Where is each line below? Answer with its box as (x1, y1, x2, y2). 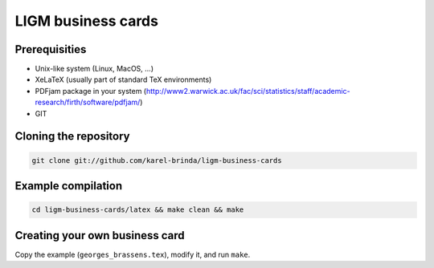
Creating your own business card (14, 229, 185, 242)
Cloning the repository (14, 129, 130, 144)
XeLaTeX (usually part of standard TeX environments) (35, 75, 212, 84)
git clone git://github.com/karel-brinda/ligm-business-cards (31, 156, 282, 164)
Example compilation (14, 179, 123, 193)
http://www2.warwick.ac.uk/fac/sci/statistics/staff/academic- (145, 86, 350, 95)
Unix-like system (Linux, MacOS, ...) (35, 64, 154, 74)
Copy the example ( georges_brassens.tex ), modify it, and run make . (14, 250, 251, 259)
